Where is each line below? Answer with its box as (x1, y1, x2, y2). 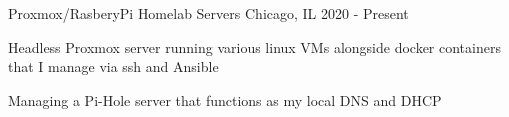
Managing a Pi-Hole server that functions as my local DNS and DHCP (8, 89, 442, 110)
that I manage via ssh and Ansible (8, 56, 219, 77)
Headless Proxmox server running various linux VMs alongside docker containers (8, 36, 501, 57)
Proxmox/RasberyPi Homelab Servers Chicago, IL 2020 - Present (8, 3, 409, 23)
